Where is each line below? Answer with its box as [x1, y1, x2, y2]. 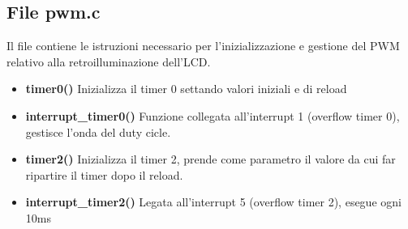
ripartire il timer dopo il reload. [25, 166, 183, 183]
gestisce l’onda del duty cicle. [25, 123, 171, 140]
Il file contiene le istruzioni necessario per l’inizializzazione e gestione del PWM [6, 37, 400, 54]
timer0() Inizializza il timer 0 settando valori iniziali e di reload [25, 80, 347, 97]
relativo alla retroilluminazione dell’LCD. [6, 53, 211, 70]
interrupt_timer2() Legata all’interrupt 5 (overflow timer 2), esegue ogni [25, 193, 402, 210]
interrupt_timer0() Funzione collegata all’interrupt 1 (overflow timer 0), [25, 107, 400, 124]
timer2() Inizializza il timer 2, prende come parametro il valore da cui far [25, 151, 396, 168]
